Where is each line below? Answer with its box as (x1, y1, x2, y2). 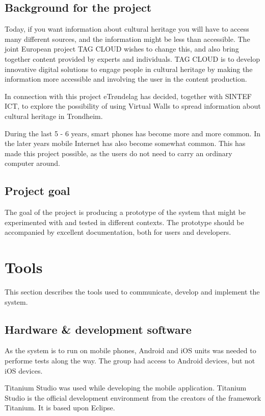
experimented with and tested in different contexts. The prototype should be (5, 216, 244, 227)
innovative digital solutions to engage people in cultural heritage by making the (5, 63, 253, 74)
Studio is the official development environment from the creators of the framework (5, 392, 261, 403)
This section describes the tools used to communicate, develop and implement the (5, 286, 260, 297)
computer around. (5, 158, 60, 168)
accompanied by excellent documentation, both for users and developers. (5, 227, 231, 237)
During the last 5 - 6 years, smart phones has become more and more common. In (5, 128, 260, 138)
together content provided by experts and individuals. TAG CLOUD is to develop (5, 53, 260, 64)
